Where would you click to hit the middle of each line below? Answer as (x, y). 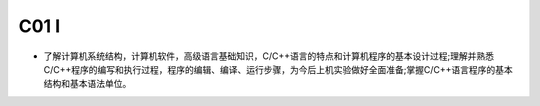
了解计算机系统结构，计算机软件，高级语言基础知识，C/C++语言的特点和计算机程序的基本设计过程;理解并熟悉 (269, 56)
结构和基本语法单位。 (87, 84)
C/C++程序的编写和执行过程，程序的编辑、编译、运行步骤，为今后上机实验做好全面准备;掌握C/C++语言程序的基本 (278, 69)
